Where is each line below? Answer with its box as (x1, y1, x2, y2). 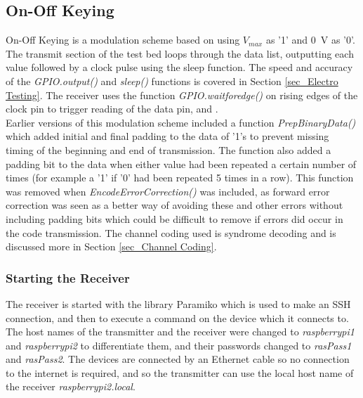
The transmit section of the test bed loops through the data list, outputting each (6, 46, 354, 60)
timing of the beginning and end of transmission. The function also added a (6, 142, 331, 157)
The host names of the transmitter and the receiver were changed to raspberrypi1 (6, 324, 355, 339)
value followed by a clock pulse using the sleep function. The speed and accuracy (6, 60, 353, 75)
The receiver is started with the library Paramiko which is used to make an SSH (6, 296, 351, 311)
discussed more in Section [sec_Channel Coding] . (6, 239, 217, 254)
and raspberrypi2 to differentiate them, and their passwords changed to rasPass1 (6, 338, 352, 352)
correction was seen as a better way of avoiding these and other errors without (6, 198, 343, 212)
